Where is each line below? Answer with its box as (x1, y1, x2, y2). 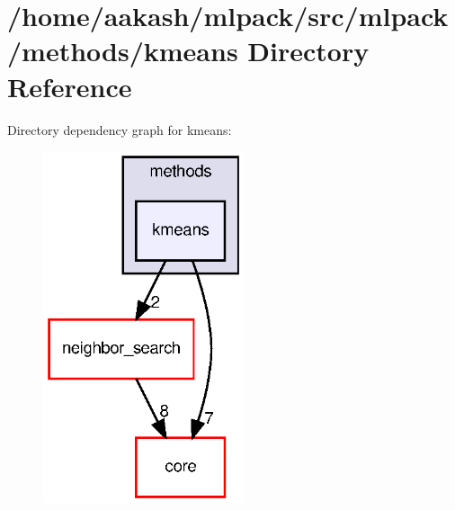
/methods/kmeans (7, 32, 238, 69)
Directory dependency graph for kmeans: (7, 120, 232, 139)
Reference (7, 67, 132, 104)
